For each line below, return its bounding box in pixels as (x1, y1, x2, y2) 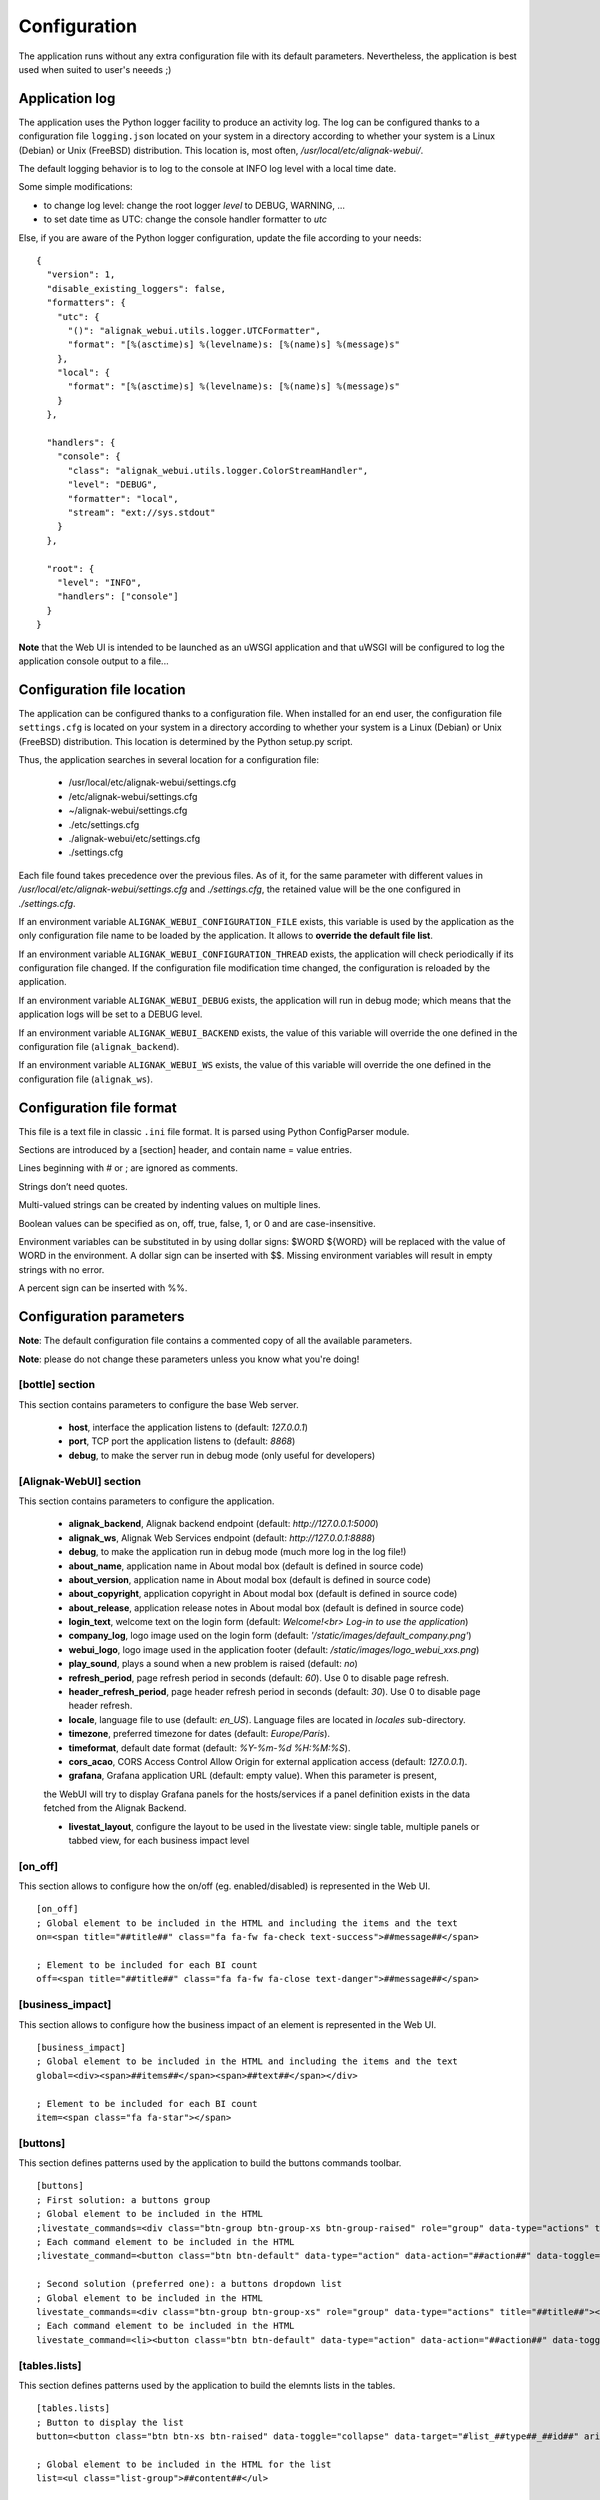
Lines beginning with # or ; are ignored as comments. (18, 1162, 239, 1174)
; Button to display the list (36, 2416, 185, 2428)
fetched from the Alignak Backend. (43, 1802, 187, 1814)
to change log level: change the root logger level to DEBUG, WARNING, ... (43, 199, 345, 211)
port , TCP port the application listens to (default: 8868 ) (68, 1435, 296, 1447)
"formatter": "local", (67, 493, 179, 504)
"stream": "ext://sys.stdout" (67, 507, 216, 518)
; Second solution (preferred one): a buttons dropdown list (36, 2278, 342, 2290)
